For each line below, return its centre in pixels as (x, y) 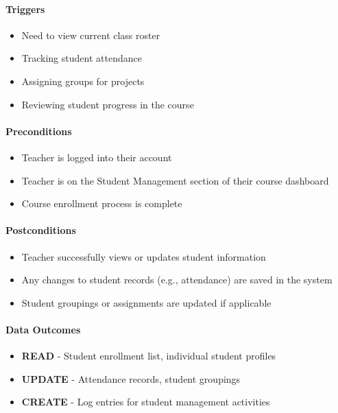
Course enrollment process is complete (102, 203)
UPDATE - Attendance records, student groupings (131, 378)
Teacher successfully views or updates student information (144, 256)
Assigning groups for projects (83, 81)
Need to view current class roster (91, 35)
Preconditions (39, 131)
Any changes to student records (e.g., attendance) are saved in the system (177, 280)
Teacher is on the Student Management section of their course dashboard (175, 180)
